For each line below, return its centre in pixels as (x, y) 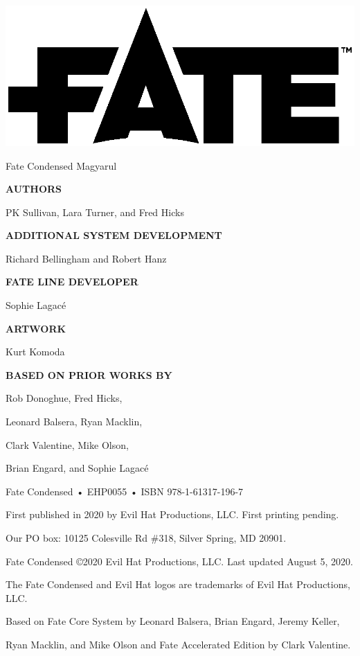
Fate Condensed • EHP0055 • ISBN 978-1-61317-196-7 (125, 491)
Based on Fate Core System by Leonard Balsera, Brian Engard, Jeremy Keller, (173, 621)
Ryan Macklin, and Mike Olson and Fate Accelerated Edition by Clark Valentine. (178, 644)
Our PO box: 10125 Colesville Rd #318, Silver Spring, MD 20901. (146, 538)
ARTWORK (36, 328)
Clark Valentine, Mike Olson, (67, 444)
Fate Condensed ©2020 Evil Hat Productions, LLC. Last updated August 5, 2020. (179, 561)
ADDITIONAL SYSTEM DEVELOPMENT (114, 235)
